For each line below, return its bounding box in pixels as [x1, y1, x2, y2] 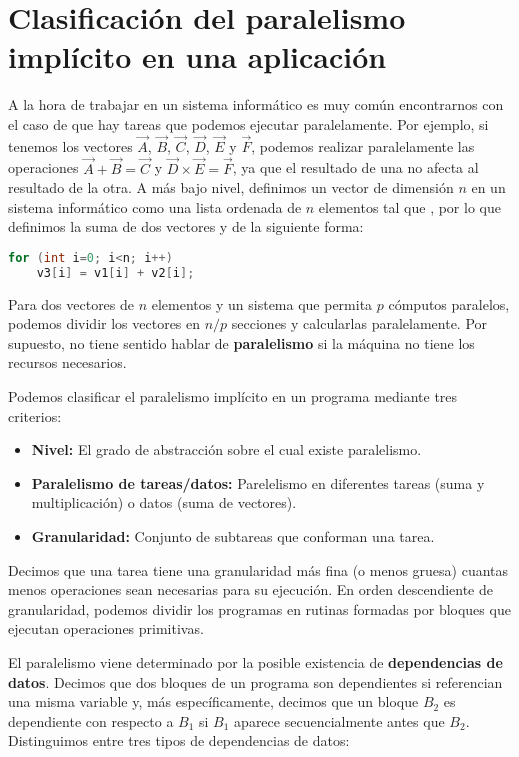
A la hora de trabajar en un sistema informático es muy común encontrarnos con [8, 94, 504, 115]
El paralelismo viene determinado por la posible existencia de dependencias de [8, 651, 503, 672]
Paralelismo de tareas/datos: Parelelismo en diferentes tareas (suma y [31, 472, 485, 493]
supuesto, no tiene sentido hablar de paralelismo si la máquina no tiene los [8, 332, 475, 353]
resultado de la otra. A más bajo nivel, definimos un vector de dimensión [8, 177, 454, 198]
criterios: [8, 405, 62, 426]
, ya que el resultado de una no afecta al [232, 157, 479, 178]
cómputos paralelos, [388, 293, 510, 314]
